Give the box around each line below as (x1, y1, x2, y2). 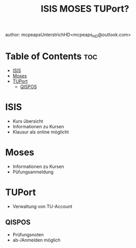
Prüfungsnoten (12, 231, 44, 237)
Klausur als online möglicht (12, 129, 69, 135)
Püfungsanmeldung (12, 168, 54, 175)
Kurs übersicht (12, 118, 43, 124)
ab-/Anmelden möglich (12, 237, 61, 243)
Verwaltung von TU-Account (12, 203, 72, 209)
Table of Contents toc (5, 51, 98, 62)
